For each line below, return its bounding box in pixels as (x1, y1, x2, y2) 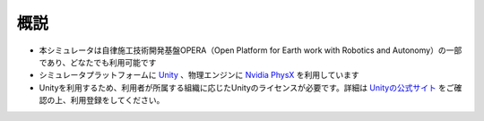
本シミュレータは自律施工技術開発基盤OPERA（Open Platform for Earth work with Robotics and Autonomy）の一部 (39, 45, 462, 56)
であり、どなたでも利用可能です (39, 56, 157, 67)
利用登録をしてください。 (70, 95, 165, 106)
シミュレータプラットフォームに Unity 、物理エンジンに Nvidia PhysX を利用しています (39, 70, 359, 81)
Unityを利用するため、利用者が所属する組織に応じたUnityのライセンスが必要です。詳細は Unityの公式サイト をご (39, 82, 454, 93)
